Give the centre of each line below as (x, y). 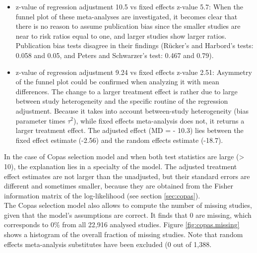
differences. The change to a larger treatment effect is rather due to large (127, 91)
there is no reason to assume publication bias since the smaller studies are (128, 26)
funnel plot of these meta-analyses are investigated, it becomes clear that (127, 16)
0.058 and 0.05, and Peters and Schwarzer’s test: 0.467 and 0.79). (115, 55)
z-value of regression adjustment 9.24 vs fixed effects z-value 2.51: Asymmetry (134, 72)
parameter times (40, 120)
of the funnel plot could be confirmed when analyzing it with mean (117, 82)
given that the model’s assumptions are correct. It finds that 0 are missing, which (128, 215)
